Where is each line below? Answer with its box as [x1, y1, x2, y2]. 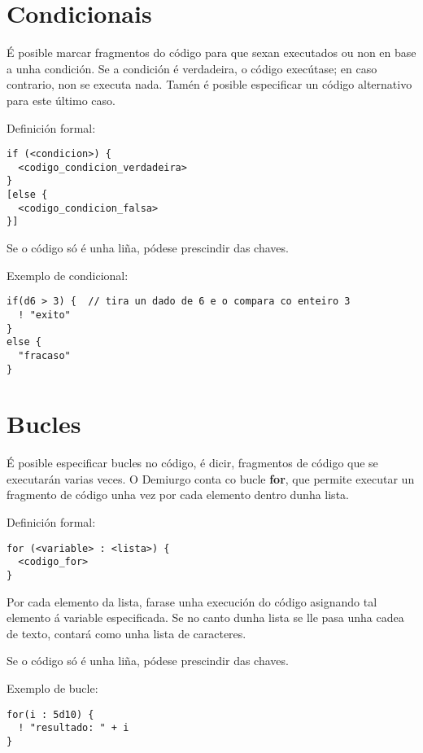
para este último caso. [7, 91, 116, 108]
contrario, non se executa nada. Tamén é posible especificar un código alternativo [7, 76, 412, 93]
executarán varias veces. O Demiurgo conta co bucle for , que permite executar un [7, 470, 415, 487]
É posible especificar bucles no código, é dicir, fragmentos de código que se [7, 454, 378, 471]
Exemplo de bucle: [7, 680, 98, 696]
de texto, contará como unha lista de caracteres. [7, 624, 246, 641]
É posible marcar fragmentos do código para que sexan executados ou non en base [7, 44, 416, 61]
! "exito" [18, 309, 71, 321]
